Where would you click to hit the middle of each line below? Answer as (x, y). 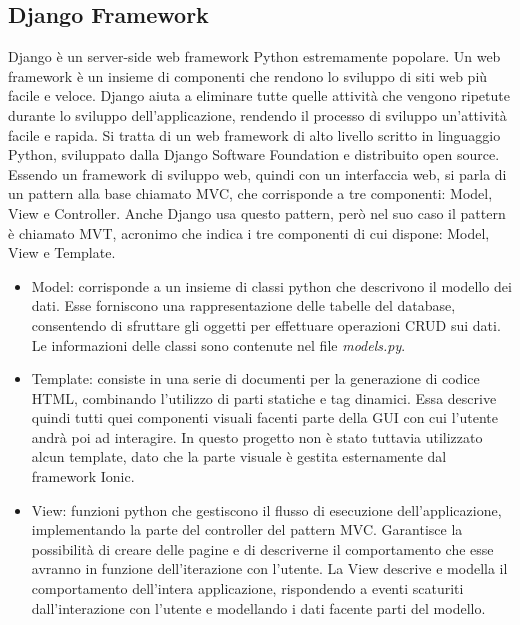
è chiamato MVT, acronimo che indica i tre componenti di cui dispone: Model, (249, 232)
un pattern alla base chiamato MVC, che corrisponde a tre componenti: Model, (250, 193)
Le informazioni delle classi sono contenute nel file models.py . (218, 344)
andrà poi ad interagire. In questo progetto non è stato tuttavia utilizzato (257, 436)
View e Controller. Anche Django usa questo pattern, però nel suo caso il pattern (257, 212)
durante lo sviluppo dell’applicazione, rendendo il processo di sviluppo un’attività (257, 114)
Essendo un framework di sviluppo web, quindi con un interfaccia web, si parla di (257, 173)
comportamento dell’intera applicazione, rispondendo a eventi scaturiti (247, 588)
